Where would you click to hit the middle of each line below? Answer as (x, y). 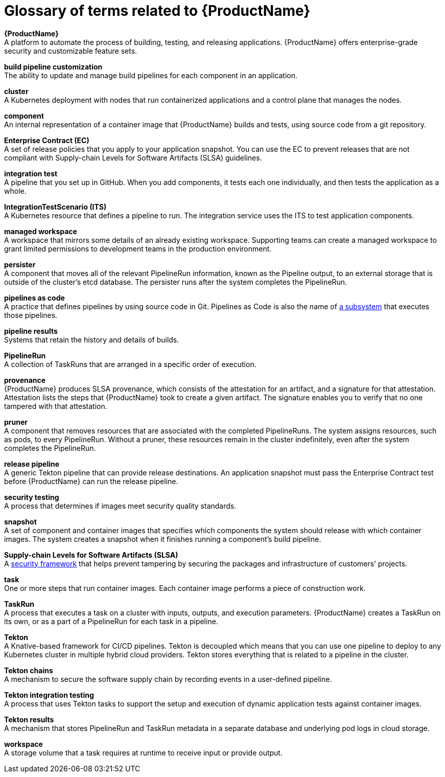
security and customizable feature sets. (71, 51)
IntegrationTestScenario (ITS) (55, 207)
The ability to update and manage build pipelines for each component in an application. (151, 75)
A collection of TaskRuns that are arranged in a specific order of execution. (130, 364)
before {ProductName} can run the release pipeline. (91, 481)
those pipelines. (31, 315)
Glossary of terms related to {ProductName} (157, 11)
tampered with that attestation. (56, 406)
